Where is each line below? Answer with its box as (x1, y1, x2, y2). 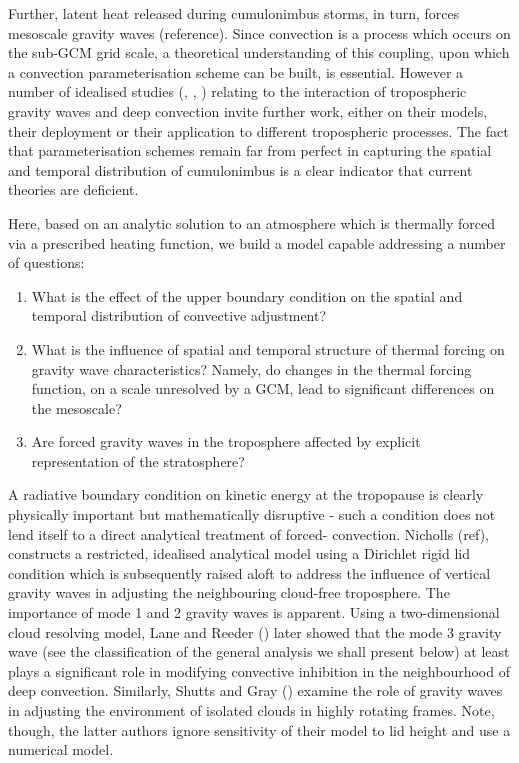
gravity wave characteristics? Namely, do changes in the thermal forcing (31, 358, 472, 379)
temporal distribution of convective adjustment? (31, 305, 327, 326)
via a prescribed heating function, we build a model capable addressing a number (8, 232, 506, 253)
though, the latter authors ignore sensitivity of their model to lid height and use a (8, 719, 511, 740)
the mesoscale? (31, 397, 122, 418)
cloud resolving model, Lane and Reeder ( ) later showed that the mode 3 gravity (8, 621, 502, 642)
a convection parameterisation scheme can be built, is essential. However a (8, 61, 464, 82)
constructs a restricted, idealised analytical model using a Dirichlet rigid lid (8, 543, 471, 564)
